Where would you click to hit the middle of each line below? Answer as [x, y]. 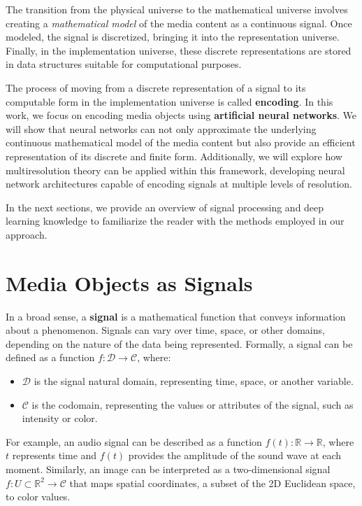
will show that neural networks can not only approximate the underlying [161, 128]
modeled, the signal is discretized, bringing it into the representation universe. [173, 37]
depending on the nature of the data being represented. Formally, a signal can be [179, 343]
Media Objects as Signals [129, 282]
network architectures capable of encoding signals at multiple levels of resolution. [179, 184]
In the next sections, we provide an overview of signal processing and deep [165, 207]
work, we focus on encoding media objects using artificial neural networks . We [181, 115]
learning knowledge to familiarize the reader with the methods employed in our [175, 221]
